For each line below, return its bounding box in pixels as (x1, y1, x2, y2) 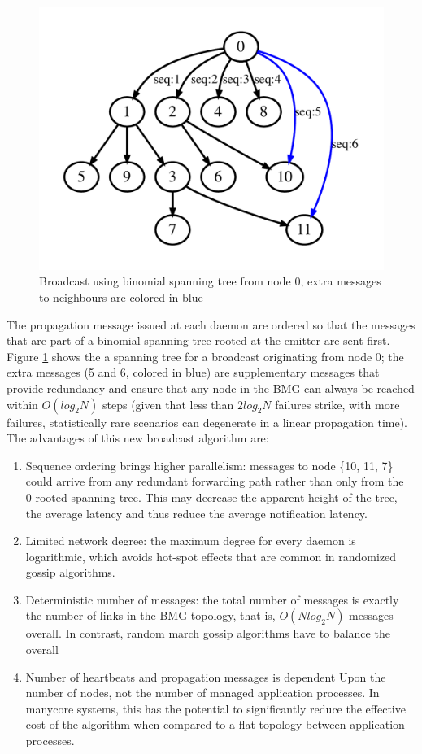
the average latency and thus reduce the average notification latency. (25, 504, 368, 521)
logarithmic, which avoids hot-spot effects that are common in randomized (25, 547, 397, 564)
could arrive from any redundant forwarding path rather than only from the (25, 473, 404, 490)
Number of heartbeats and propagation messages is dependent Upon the (25, 668, 386, 685)
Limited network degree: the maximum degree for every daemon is (25, 532, 356, 549)
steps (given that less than (102, 395, 234, 412)
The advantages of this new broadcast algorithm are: (7, 429, 269, 447)
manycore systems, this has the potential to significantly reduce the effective (25, 700, 406, 717)
